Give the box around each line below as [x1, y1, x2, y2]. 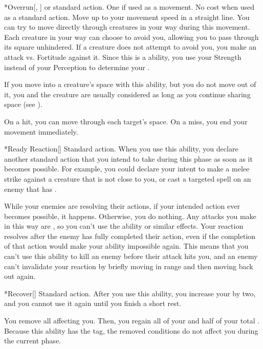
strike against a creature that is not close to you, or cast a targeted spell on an [4, 173, 251, 184]
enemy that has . [4, 183, 57, 194]
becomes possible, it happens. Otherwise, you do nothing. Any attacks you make [4, 210, 256, 221]
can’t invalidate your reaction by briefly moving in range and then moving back [4, 260, 253, 271]
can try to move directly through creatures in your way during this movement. [4, 21, 250, 32]
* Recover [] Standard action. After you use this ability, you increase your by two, [4, 288, 256, 298]
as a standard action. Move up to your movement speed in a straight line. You [4, 11, 250, 22]
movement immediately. [4, 126, 78, 137]
